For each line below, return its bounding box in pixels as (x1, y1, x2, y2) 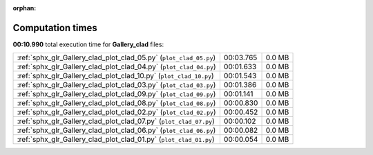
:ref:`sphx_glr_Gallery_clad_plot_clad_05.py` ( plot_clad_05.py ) (17, 53, 216, 62)
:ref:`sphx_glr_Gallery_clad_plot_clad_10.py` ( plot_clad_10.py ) (17, 71, 214, 81)
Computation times (12, 21, 97, 34)
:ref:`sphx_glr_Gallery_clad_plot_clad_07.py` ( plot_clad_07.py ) (17, 116, 215, 126)
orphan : (12, 4, 37, 12)
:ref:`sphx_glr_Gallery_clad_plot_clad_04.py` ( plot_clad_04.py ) (17, 62, 217, 72)
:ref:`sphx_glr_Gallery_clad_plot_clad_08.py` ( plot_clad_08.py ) (17, 98, 216, 108)
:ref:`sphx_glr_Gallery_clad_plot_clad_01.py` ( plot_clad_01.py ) (17, 135, 215, 145)
